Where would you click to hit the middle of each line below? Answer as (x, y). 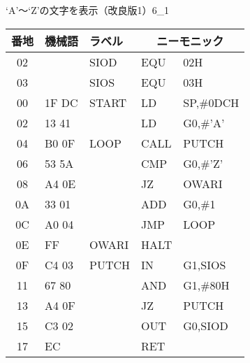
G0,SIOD (206, 325)
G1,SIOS (205, 264)
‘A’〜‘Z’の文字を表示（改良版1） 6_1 (88, 10)
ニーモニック (190, 41)
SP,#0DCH (211, 102)
